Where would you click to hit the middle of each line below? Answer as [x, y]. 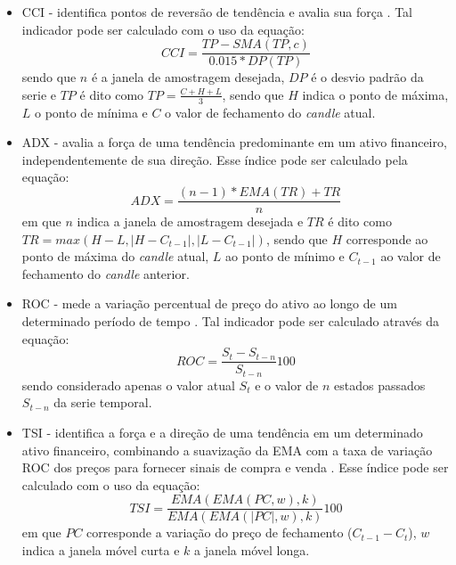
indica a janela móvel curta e [101, 550]
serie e [39, 94]
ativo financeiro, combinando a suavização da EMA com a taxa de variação [227, 450]
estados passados [380, 385]
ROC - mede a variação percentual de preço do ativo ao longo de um [209, 303]
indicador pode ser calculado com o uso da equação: [163, 29]
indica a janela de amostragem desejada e [190, 221]
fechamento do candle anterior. [106, 273]
